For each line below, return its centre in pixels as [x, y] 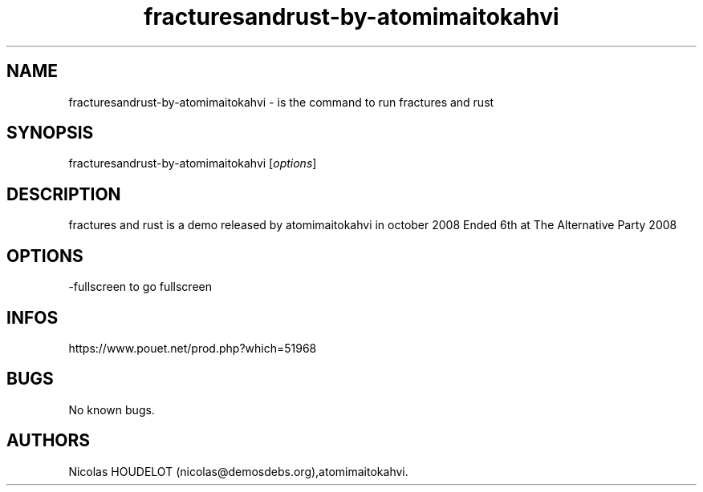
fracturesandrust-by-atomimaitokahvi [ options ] [193, 163]
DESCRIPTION [64, 194]
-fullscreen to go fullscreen [140, 287]
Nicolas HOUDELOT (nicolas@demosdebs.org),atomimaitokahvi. [238, 471]
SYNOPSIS [50, 133]
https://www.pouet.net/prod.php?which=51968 [193, 348]
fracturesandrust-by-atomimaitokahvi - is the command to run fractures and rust [281, 102]
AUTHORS [49, 441]
